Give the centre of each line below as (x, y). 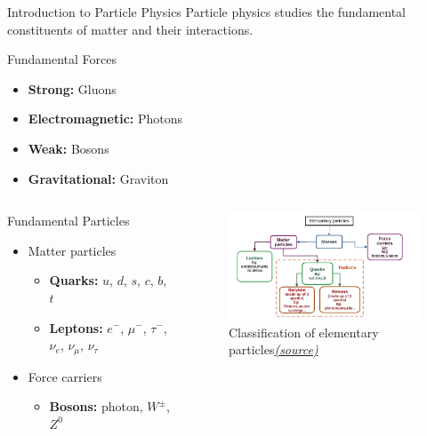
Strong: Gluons (72, 88)
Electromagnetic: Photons (105, 119)
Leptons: (76, 327)
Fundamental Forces (62, 59)
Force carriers (65, 376)
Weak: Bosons (68, 148)
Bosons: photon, (96, 406)
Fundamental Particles (68, 221)
